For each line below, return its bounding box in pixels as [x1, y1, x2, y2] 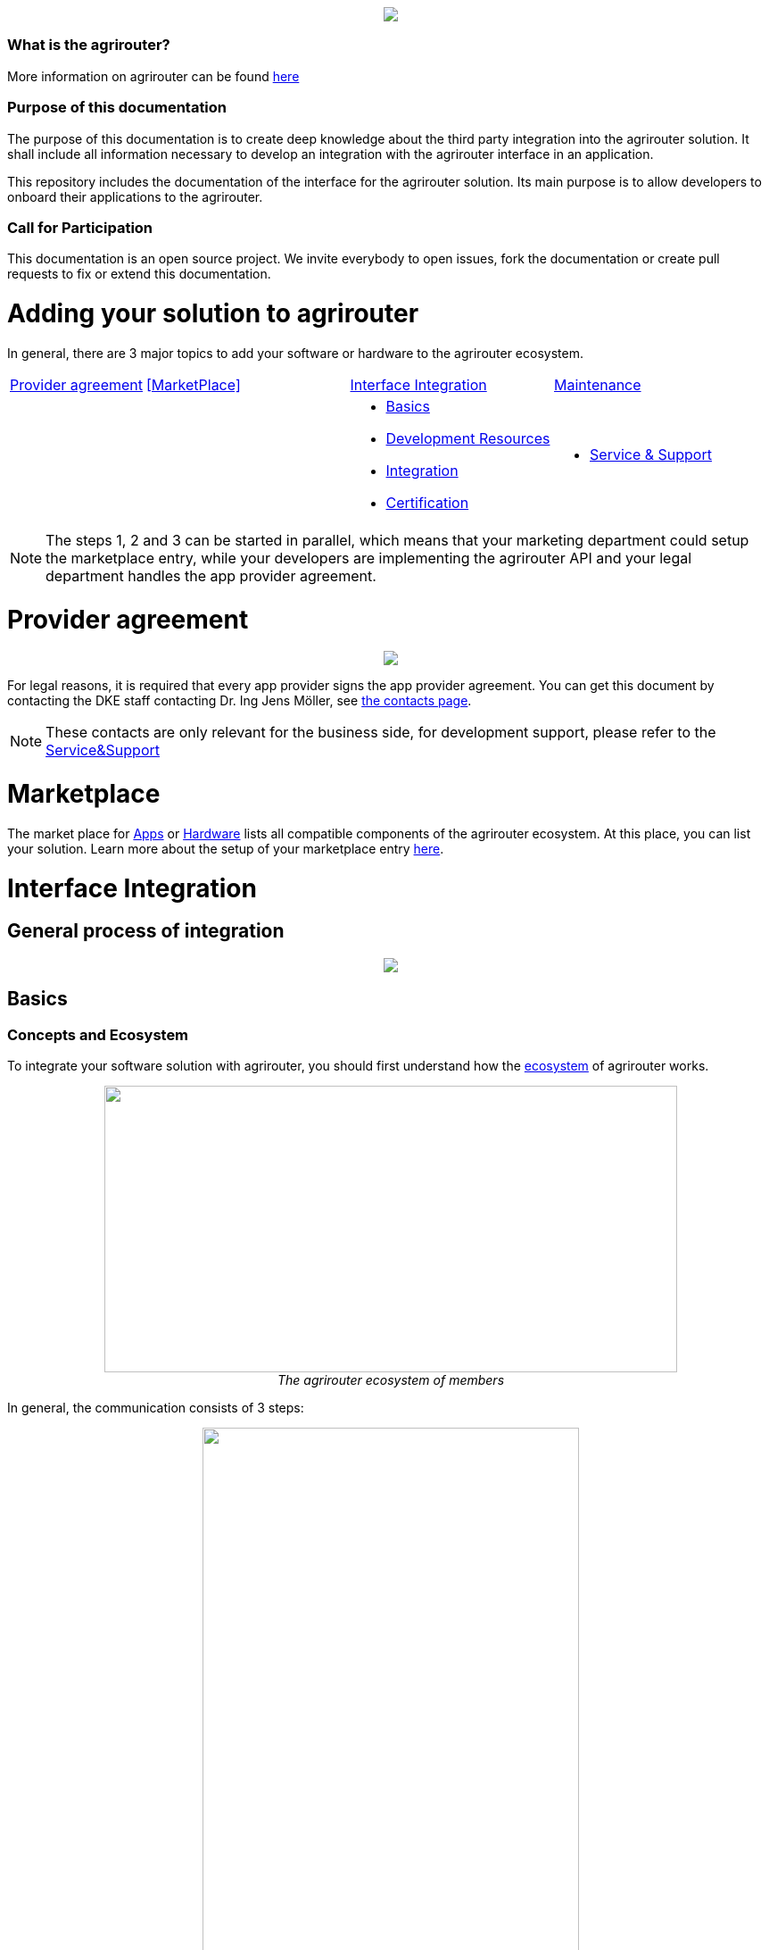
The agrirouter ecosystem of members [277, 1371, 505, 1387]
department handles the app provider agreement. [45, 566, 376, 585]
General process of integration [7, 920, 285, 943]
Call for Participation [7, 218, 153, 237]
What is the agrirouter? [7, 36, 170, 54]
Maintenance [554, 375, 641, 394]
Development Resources [385, 429, 550, 447]
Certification [385, 493, 469, 512]
